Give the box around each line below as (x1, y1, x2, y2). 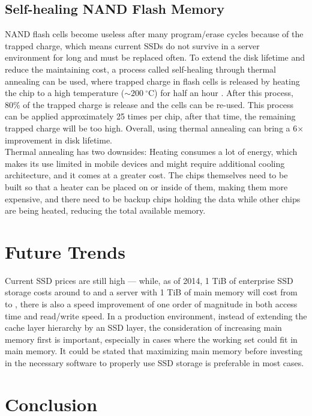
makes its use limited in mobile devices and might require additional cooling (5, 157, 285, 169)
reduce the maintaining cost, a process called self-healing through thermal (5, 62, 276, 75)
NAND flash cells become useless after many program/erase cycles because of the (5, 28, 304, 40)
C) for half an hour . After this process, (148, 86, 293, 99)
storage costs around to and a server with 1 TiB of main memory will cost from (5, 286, 298, 298)
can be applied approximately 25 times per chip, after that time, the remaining (5, 110, 296, 122)
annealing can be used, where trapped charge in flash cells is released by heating (5, 74, 300, 87)
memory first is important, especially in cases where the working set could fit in (5, 333, 298, 345)
